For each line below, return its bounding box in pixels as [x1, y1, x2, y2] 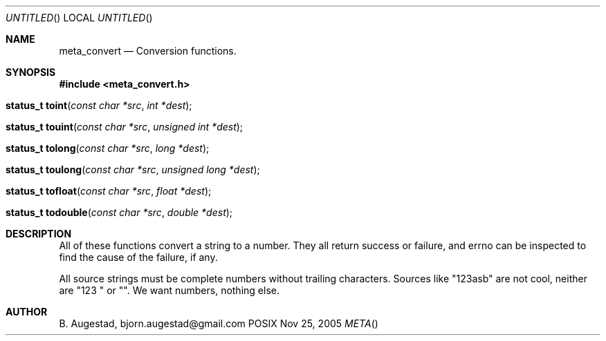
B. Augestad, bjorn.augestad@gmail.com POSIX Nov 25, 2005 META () [59, 318, 378, 329]
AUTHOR [6, 306, 48, 318]
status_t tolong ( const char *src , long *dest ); [6, 142, 210, 154]
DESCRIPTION [6, 228, 72, 240]
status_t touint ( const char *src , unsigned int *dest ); [6, 121, 244, 133]
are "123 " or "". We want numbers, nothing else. [59, 284, 279, 296]
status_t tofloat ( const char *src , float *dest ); [6, 185, 212, 197]
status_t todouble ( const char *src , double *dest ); [6, 206, 233, 218]
